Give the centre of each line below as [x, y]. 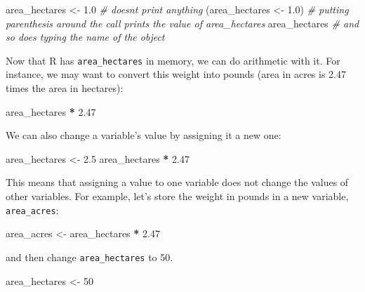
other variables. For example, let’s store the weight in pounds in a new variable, [177, 196]
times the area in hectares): [65, 88]
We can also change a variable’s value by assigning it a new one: [144, 135]
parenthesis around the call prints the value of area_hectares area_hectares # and [182, 23]
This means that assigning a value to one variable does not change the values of [177, 182]
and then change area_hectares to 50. [89, 257]
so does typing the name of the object [85, 37]
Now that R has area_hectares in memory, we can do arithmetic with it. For [173, 60]
